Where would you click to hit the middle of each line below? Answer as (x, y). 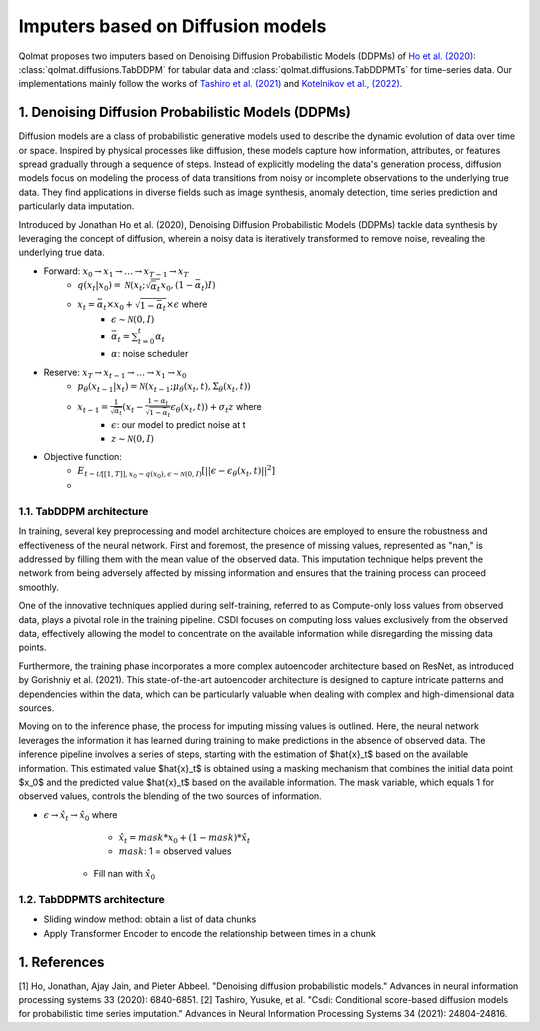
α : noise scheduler (150, 354)
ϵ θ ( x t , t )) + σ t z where (216, 408)
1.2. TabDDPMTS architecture (91, 899)
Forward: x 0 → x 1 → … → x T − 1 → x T (116, 272)
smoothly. (39, 587)
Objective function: (82, 456)
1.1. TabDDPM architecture (83, 511)
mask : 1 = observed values (175, 851)
